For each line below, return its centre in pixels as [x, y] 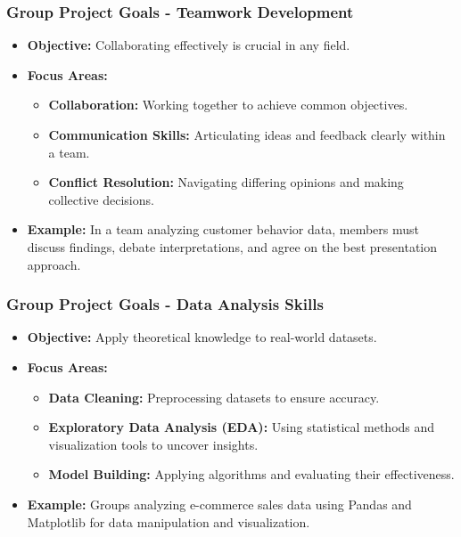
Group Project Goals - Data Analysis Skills [165, 304]
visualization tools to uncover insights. [153, 444]
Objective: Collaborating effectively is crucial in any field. [189, 45]
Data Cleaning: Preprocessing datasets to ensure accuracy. [214, 397]
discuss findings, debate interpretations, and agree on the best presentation [232, 246]
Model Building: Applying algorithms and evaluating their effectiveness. [251, 474]
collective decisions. [101, 199]
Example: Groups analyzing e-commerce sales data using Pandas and [219, 504]
